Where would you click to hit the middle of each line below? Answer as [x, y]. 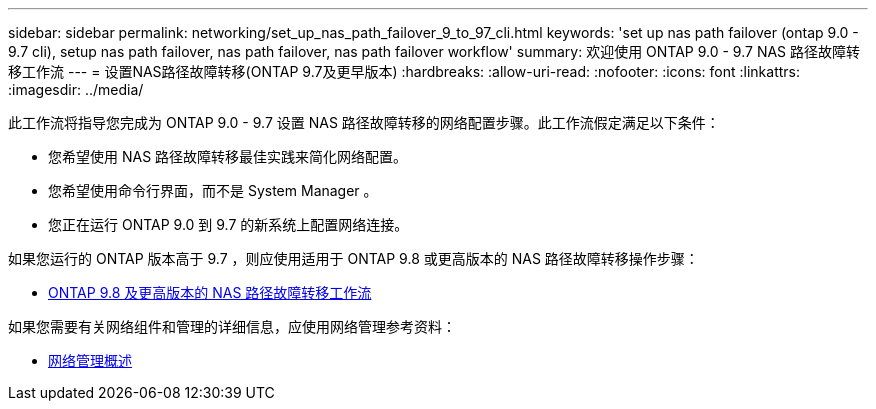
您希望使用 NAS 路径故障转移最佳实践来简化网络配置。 [228, 156]
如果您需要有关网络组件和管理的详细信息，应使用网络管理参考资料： [232, 326]
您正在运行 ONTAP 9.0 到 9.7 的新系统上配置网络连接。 [228, 224]
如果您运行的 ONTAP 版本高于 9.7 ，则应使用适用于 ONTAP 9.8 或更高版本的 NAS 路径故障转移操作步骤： [353, 258]
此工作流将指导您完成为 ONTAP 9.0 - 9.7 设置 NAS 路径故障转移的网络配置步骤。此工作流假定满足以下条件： [364, 122]
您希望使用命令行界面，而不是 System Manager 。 [213, 190]
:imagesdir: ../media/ [76, 89]
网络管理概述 [90, 360]
